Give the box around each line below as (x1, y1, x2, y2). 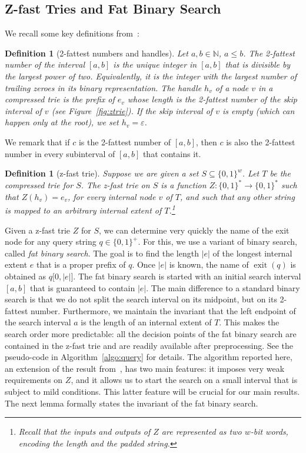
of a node (215, 81, 249, 94)
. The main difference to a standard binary (146, 281, 300, 294)
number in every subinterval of (5, 147, 115, 159)
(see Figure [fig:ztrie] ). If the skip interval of (51, 104, 213, 116)
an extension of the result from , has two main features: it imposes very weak (5, 362, 285, 374)
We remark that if (5, 135, 70, 148)
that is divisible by (225, 58, 291, 71)
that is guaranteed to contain (29, 281, 135, 294)
